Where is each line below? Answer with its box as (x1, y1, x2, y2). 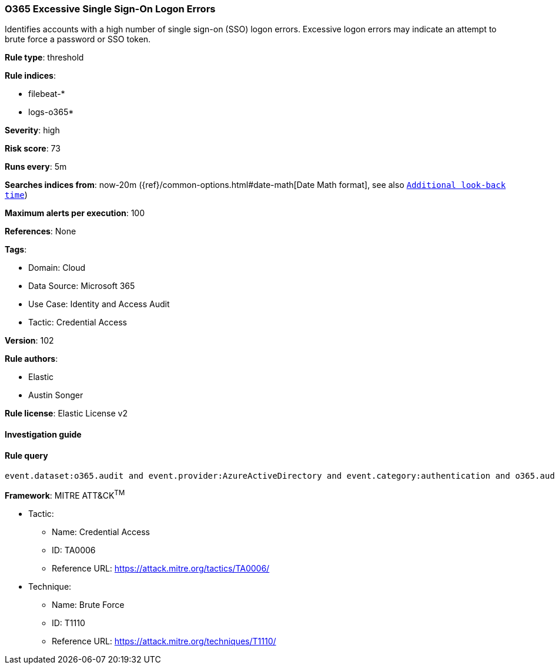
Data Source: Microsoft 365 (28, 281, 135, 291)
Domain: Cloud (28, 263, 86, 273)
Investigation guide (5, 429, 82, 439)
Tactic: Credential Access (28, 317, 127, 328)
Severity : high (5, 125, 60, 136)
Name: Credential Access (52, 526, 150, 537)
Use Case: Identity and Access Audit (28, 299, 170, 310)
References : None (5, 226, 76, 237)
